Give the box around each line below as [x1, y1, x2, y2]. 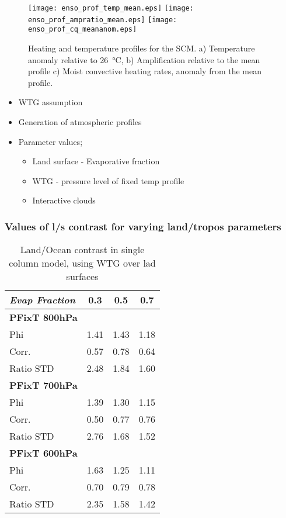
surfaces [66, 270, 99, 284]
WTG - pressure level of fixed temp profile [32, 174, 184, 187]
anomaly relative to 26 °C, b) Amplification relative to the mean [28, 53, 260, 65]
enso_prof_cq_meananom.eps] [28, 25, 137, 34]
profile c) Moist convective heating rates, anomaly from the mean [28, 65, 262, 77]
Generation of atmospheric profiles [18, 115, 142, 127]
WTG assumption [18, 96, 83, 108]
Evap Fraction [9, 293, 76, 307]
